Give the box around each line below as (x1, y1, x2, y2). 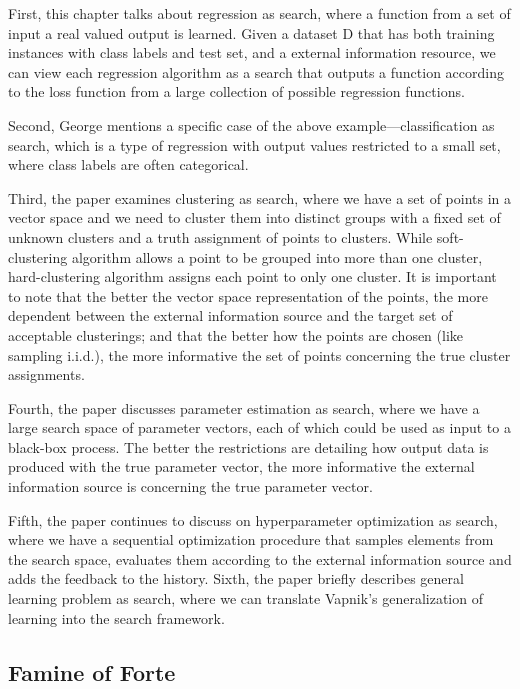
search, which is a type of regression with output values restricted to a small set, (8, 134, 501, 155)
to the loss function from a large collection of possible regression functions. (8, 81, 465, 102)
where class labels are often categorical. (8, 154, 249, 175)
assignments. (8, 364, 85, 385)
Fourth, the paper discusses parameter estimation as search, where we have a (8, 397, 480, 418)
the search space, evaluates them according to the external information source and (8, 548, 512, 569)
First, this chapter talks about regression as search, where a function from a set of (8, 3, 511, 23)
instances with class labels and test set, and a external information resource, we (8, 42, 496, 63)
